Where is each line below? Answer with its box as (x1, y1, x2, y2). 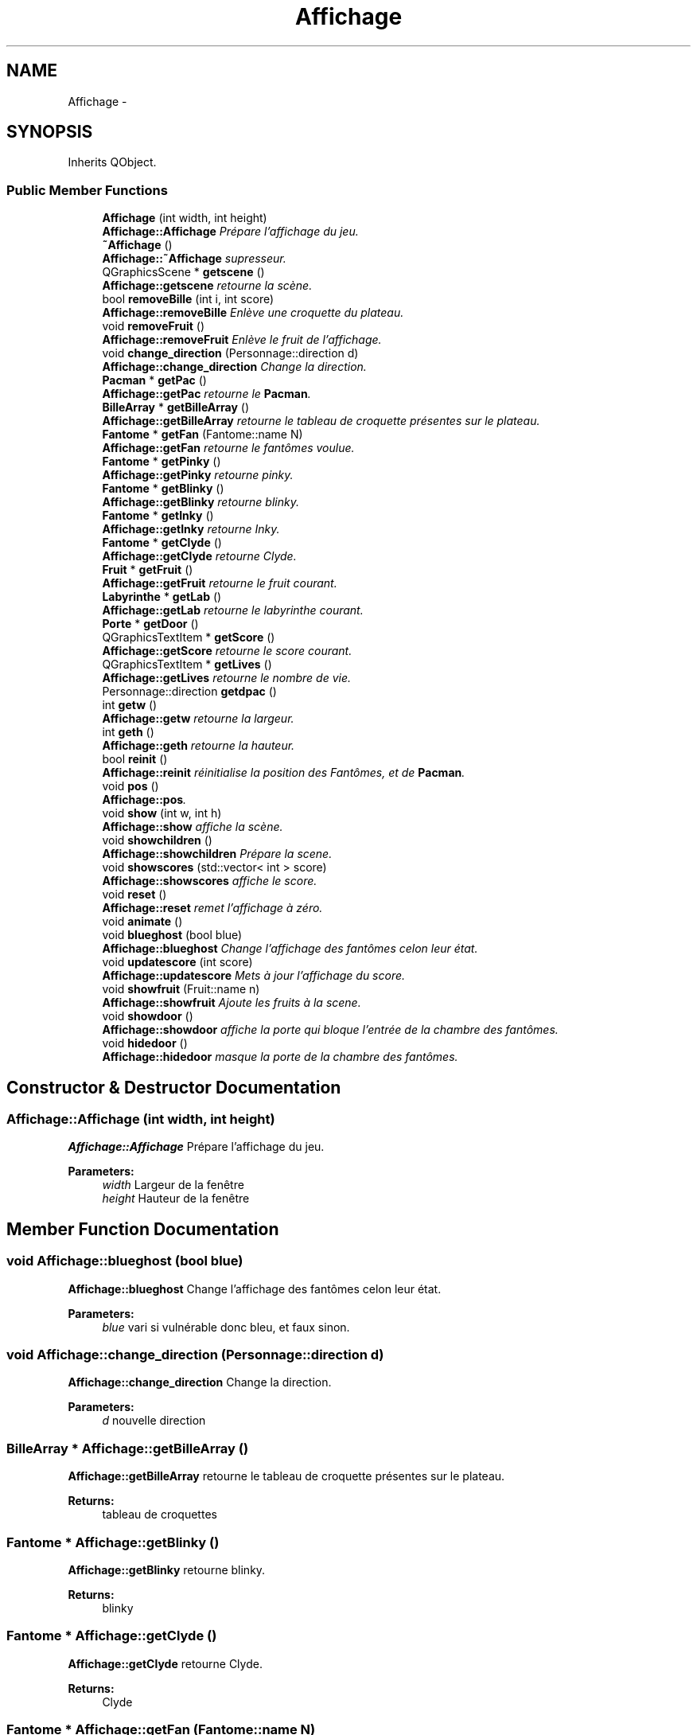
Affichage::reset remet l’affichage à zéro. (102, 901, 323, 915)
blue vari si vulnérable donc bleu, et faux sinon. (102, 1320, 350, 1334)
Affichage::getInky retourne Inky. (102, 522, 280, 536)
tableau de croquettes (102, 1507, 217, 1522)
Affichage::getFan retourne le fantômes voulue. (102, 441, 355, 455)
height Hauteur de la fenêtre (102, 1191, 250, 1206)
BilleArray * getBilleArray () (102, 400, 249, 415)
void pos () (102, 779, 159, 793)
